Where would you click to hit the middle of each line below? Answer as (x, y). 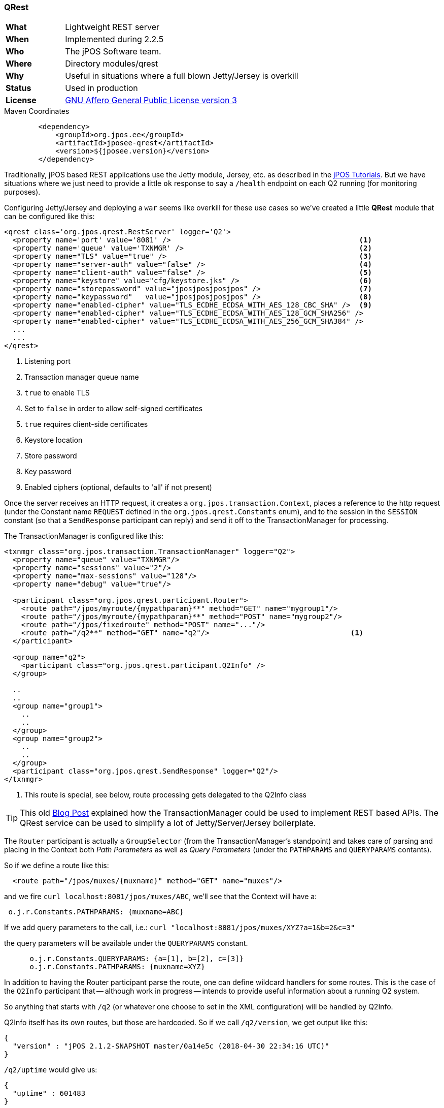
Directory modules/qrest (112, 64)
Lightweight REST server (112, 27)
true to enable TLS (57, 393)
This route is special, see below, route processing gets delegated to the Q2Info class (165, 795)
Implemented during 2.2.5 (114, 39)
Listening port (47, 361)
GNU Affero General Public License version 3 (151, 100)
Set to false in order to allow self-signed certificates (114, 409)
